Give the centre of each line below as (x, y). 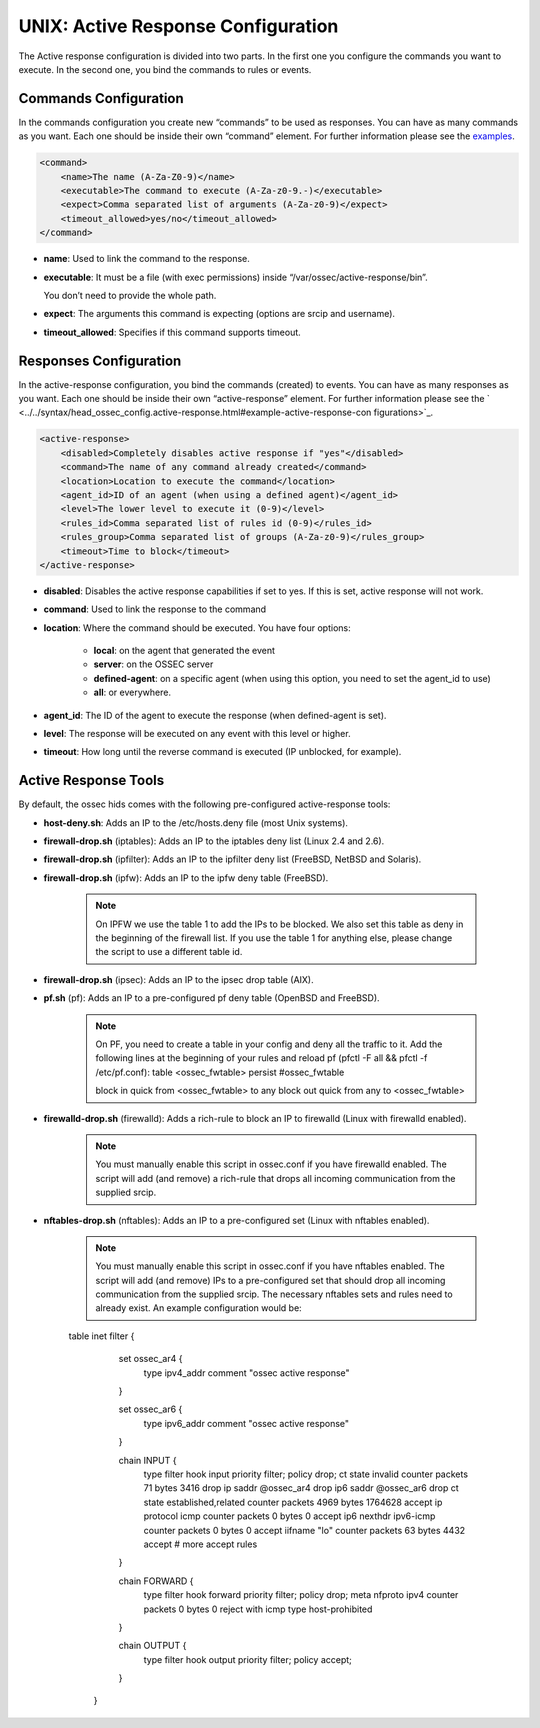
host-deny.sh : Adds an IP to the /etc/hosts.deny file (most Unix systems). (196, 822)
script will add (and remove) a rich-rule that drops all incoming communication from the (275, 1178)
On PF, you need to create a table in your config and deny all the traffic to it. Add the (269, 1044)
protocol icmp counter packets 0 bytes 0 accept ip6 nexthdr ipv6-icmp (289, 1516)
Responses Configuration (100, 360)
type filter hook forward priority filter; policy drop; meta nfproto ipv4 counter (301, 1595)
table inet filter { (101, 1336)
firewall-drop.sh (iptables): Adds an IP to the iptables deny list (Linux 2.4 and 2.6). (214, 841)
